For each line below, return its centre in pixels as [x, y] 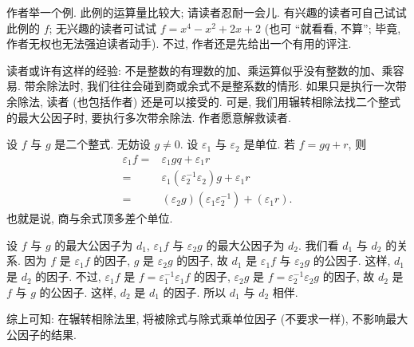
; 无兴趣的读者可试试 [103, 28]
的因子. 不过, [68, 276]
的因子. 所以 [195, 292]
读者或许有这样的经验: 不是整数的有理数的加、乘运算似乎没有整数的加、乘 [200, 70]
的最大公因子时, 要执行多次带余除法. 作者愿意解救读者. [149, 117]
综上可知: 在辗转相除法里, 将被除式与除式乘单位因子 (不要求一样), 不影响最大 [207, 319]
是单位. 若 [269, 144]
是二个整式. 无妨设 [103, 144]
